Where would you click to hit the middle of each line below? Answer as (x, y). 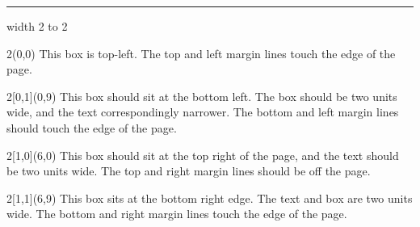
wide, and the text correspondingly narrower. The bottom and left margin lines (203, 112)
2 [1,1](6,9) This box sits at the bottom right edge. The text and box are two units (210, 198)
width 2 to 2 (37, 26)
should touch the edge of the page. (92, 127)
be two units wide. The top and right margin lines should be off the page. (189, 171)
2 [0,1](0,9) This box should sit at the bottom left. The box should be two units (202, 96)
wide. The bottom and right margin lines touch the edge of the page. (177, 214)
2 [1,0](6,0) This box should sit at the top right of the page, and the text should (203, 155)
